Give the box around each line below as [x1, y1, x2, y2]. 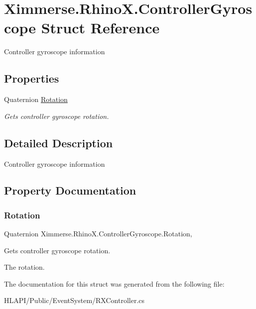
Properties [4, 71, 59, 86]
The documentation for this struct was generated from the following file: [4, 278, 225, 289]
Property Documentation [4, 183, 136, 198]
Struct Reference [41, 17, 160, 38]
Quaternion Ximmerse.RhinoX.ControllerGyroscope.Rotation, [4, 228, 192, 239]
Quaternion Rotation [4, 94, 68, 104]
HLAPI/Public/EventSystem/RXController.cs [4, 295, 145, 306]
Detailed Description [4, 135, 113, 150]
